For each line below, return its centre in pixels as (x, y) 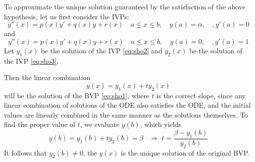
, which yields (161, 124)
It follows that (25, 152)
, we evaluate (100, 124)
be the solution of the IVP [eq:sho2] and (102, 50)
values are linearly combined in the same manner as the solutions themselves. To (126, 114)
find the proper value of (40, 124)
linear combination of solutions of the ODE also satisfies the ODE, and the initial (127, 105)
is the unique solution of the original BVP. (185, 152)
